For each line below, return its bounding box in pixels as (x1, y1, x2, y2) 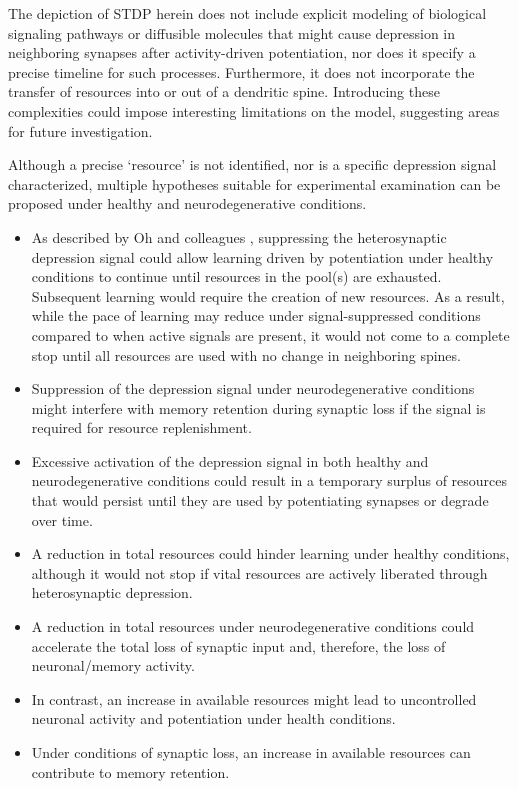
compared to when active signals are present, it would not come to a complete (31, 324, 510, 345)
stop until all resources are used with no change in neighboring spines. (31, 344, 461, 365)
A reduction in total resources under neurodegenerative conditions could (31, 616, 475, 637)
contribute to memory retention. (31, 761, 230, 782)
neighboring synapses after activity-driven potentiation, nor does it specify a (8, 42, 476, 63)
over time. (31, 509, 93, 530)
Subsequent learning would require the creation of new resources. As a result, (31, 285, 505, 306)
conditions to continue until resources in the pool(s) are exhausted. (31, 266, 442, 287)
